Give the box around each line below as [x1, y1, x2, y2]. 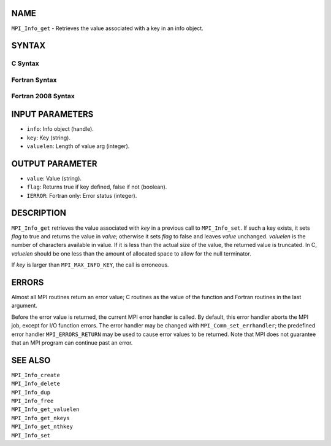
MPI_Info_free [11, 397, 54, 404]
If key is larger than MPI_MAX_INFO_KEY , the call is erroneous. [11, 261, 169, 268]
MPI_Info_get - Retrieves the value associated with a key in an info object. [11, 25, 204, 32]
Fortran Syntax [11, 76, 57, 84]
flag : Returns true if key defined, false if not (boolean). [26, 183, 167, 190]
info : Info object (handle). [26, 125, 94, 133]
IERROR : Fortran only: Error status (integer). [26, 192, 137, 199]
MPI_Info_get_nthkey [11, 423, 74, 430]
